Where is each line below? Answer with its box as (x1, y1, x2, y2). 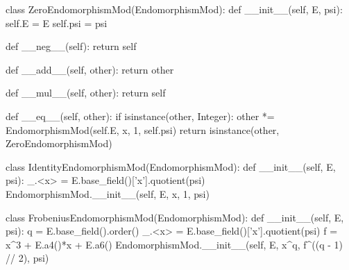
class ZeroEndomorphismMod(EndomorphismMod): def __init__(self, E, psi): (6, 2, 343, 16)
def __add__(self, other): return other (6, 62, 174, 76)
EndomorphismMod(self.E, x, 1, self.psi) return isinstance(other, (6, 122, 280, 137)
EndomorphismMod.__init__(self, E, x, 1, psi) (6, 186, 210, 201)
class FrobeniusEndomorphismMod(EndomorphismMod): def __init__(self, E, (6, 210, 344, 224)
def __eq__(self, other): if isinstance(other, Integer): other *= (6, 108, 275, 123)
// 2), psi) (6, 251, 49, 265)
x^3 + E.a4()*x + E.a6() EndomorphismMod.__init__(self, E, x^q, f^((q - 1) (6, 237, 343, 251)
